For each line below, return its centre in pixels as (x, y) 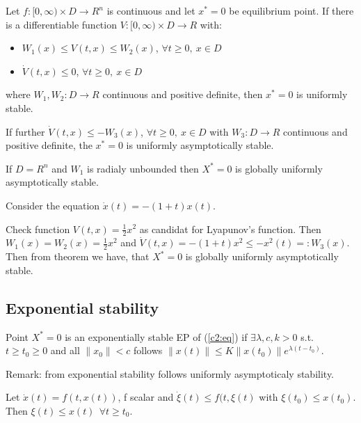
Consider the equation (53, 205)
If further (25, 131)
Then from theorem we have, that (78, 256)
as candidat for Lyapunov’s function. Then (230, 229)
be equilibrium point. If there (291, 10)
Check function (38, 229)
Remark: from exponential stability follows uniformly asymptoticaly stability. (170, 373)
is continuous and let (151, 10)
